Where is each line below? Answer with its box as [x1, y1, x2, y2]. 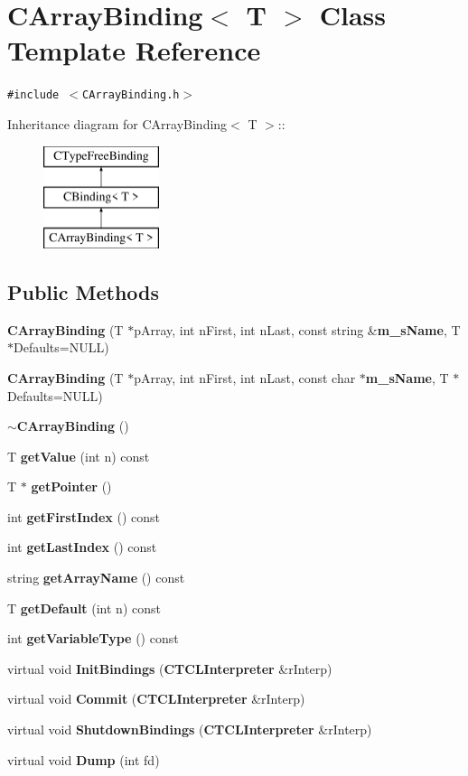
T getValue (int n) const [7, 446, 150, 465]
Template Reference [7, 32, 261, 69]
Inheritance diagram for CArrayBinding [7, 114, 228, 133]
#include [7, 89, 60, 102]
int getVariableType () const [7, 629, 179, 648]
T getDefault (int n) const [7, 598, 161, 617]
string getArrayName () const [7, 568, 185, 587]
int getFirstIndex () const [7, 507, 161, 526]
